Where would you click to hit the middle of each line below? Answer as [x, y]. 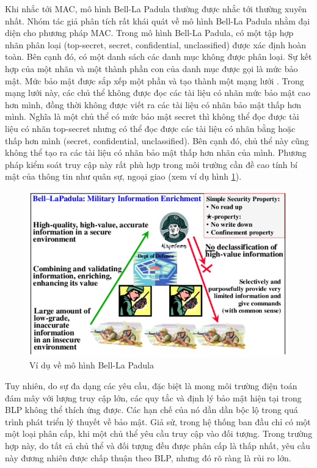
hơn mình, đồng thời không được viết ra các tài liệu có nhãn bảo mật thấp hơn [153, 104]
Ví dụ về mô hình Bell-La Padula [92, 365]
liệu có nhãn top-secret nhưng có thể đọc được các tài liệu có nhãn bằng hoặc [150, 128]
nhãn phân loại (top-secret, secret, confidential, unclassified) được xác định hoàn [156, 44]
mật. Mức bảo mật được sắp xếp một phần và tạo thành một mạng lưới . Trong [155, 80]
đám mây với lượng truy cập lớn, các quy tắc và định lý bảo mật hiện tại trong [153, 397]
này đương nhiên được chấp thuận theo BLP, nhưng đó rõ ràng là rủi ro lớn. [148, 457]
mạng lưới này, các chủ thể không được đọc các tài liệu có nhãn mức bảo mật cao [158, 93]
